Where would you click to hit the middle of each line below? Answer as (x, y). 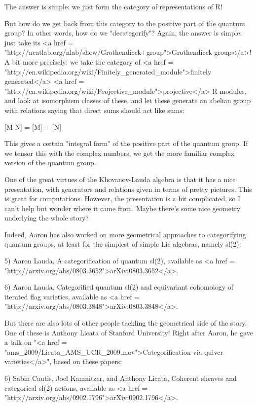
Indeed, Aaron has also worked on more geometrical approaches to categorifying (125, 234)
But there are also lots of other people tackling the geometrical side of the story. (126, 323)
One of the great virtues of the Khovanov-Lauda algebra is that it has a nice (120, 179)
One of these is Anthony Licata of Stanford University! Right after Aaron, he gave (129, 332)
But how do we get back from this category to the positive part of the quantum (125, 23)
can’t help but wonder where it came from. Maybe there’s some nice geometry (123, 208)
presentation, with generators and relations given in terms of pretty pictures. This (128, 189)
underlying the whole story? (47, 218)
